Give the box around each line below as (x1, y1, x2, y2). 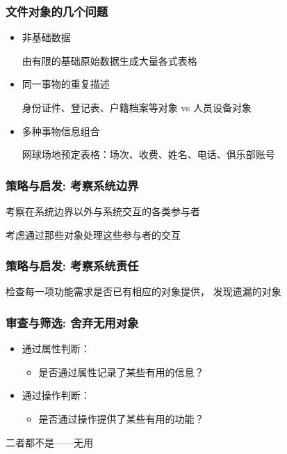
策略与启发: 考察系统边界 (6, 176, 139, 194)
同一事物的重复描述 (22, 77, 110, 91)
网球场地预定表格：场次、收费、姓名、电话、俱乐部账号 (22, 147, 275, 162)
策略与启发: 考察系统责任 (6, 257, 139, 274)
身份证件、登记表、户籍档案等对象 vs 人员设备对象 (22, 100, 252, 114)
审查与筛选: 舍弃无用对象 (6, 313, 139, 331)
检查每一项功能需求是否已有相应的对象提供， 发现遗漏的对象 (6, 284, 281, 299)
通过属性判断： (22, 341, 90, 356)
